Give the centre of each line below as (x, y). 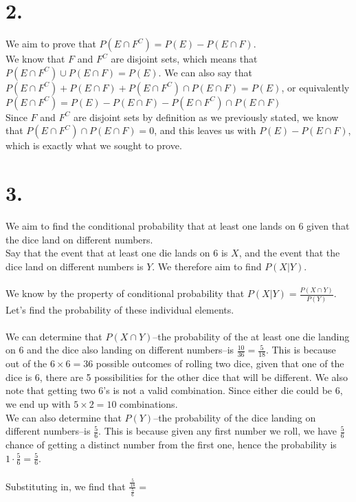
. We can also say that (205, 72)
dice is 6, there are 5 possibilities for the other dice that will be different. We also (177, 376)
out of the (26, 363)
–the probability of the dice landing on (235, 417)
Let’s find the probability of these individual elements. (120, 309)
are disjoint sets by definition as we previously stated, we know (206, 117)
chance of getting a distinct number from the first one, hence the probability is (171, 445)
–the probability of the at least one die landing (251, 336)
